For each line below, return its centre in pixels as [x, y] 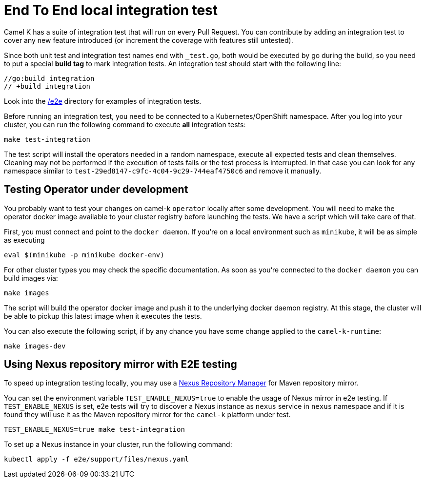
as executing [24, 240]
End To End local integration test [111, 10]
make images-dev [35, 346]
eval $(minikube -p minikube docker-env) [84, 255]
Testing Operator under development [96, 190]
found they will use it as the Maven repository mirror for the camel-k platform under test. [147, 415]
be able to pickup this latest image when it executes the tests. [103, 316]
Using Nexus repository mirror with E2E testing [121, 365]
